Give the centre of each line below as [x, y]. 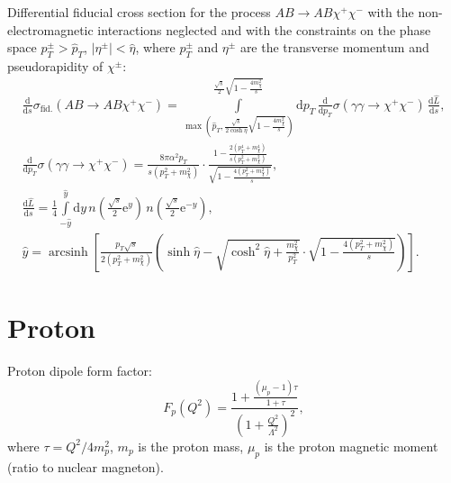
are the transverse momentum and [334, 47]
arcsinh [68, 252]
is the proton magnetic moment [351, 446]
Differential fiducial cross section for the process [139, 12]
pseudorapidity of [55, 65]
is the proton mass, [191, 446]
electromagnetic [50, 29]
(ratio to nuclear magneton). [86, 466]
